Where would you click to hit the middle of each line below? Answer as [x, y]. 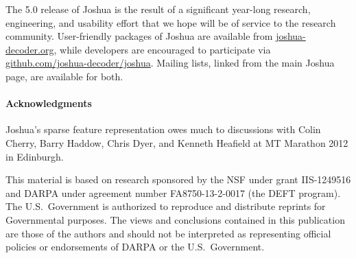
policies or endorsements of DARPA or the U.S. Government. [135, 247]
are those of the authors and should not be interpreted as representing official [168, 233]
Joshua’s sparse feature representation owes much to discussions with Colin [163, 129]
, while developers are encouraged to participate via [162, 49]
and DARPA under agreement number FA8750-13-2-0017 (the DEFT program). [173, 192]
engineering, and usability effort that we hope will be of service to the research [171, 22]
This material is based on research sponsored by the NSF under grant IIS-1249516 [178, 179]
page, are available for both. [64, 76]
